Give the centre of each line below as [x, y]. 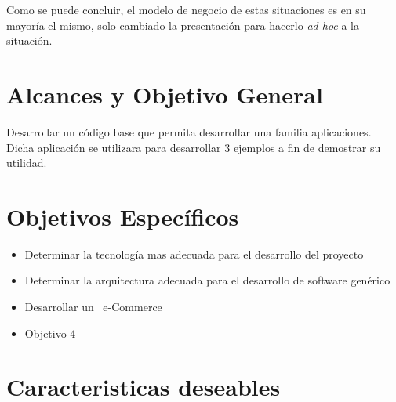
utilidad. [27, 163]
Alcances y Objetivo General [165, 94]
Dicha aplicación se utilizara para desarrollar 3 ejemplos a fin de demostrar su [194, 147]
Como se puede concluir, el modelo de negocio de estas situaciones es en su [186, 9]
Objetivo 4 [50, 333]
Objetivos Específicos [123, 216]
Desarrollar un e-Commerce [93, 306]
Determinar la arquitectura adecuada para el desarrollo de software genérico [207, 280]
